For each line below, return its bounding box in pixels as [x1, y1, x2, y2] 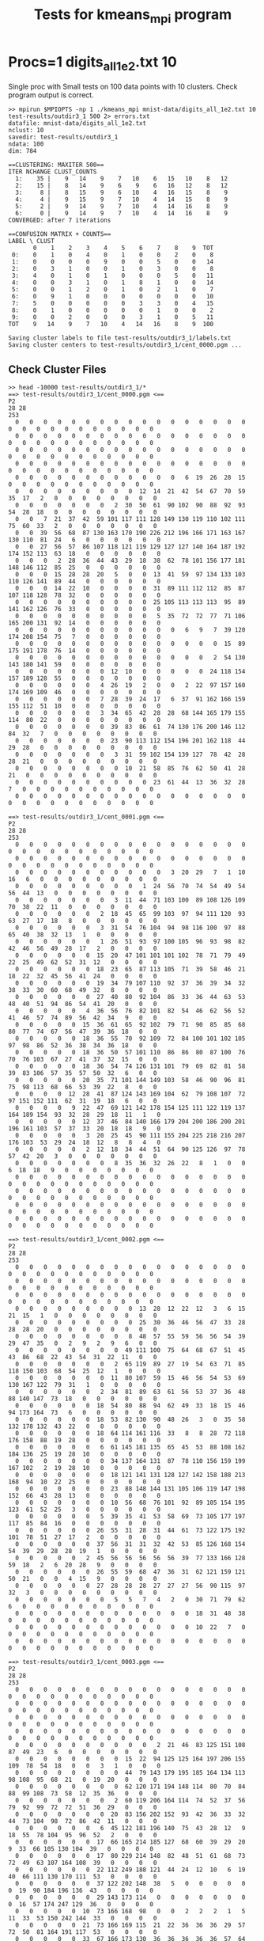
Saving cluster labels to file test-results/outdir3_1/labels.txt [8, 334, 232, 342]
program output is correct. [8, 90, 94, 100]
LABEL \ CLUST [8, 237, 55, 245]
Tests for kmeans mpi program [33, 6, 232, 26]
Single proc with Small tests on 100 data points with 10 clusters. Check [8, 82, 238, 92]
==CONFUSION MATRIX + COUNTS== [8, 230, 111, 238]
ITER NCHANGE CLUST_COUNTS [8, 168, 97, 176]
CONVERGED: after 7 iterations [8, 216, 111, 225]
